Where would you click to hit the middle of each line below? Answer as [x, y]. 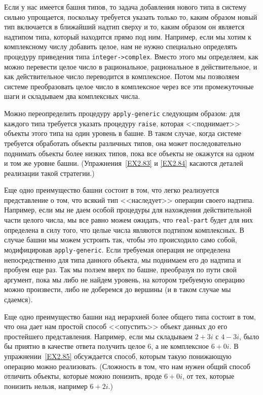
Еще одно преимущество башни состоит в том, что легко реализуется [111, 190]
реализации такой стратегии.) [49, 173]
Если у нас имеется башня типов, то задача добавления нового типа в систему [125, 7]
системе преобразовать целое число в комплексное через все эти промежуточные [129, 86]
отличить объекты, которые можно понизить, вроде [83, 376]
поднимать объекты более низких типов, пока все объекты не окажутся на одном [129, 153]
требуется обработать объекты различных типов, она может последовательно [123, 143]
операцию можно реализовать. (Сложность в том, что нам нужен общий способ [127, 366]
